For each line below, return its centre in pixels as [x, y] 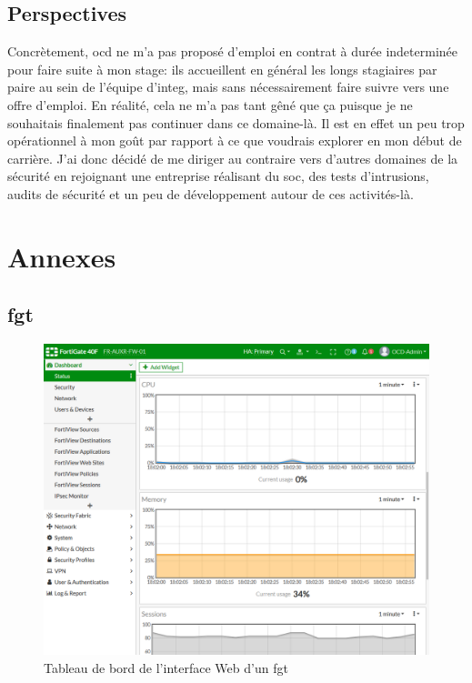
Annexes [62, 256]
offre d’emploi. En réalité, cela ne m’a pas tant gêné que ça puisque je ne [210, 104]
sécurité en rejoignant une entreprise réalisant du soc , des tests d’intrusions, [218, 176]
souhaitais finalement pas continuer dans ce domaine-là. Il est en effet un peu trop [236, 122]
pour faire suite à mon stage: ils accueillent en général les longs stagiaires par [222, 69]
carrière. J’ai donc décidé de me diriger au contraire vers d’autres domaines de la [233, 158]
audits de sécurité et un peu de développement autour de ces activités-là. [211, 193]
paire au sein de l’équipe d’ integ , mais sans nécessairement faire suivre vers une [228, 87]
